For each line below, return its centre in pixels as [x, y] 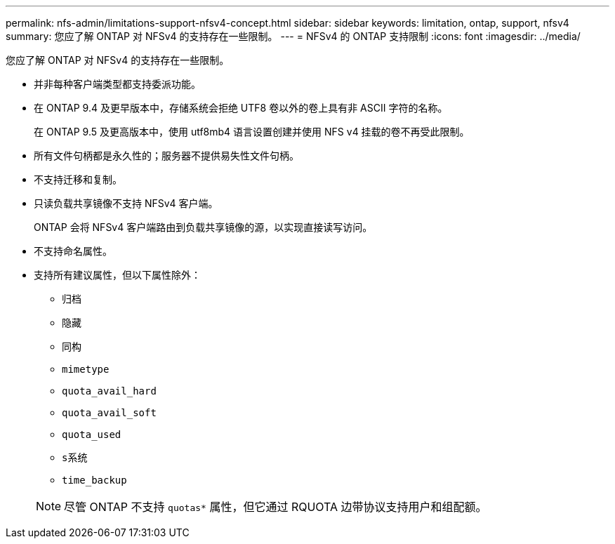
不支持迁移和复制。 [78, 179]
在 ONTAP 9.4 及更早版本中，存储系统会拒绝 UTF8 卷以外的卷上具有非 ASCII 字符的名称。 [241, 108]
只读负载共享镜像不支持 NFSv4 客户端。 [126, 203]
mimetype [86, 369]
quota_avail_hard [109, 391]
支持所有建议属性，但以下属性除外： [117, 275]
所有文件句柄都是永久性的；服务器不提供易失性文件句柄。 [166, 155]
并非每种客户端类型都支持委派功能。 [117, 84]
